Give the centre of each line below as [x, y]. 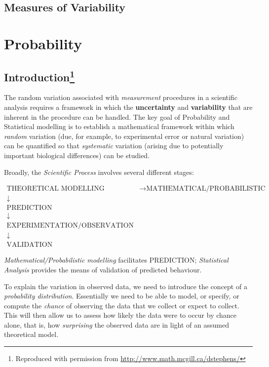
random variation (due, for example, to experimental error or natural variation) [124, 136]
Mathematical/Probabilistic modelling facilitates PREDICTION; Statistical [116, 260]
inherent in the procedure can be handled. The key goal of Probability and [117, 117]
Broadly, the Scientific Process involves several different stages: [99, 172]
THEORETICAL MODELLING [56, 189]
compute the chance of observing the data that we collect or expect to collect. [122, 305]
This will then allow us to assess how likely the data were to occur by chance [120, 315]
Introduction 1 [39, 76]
